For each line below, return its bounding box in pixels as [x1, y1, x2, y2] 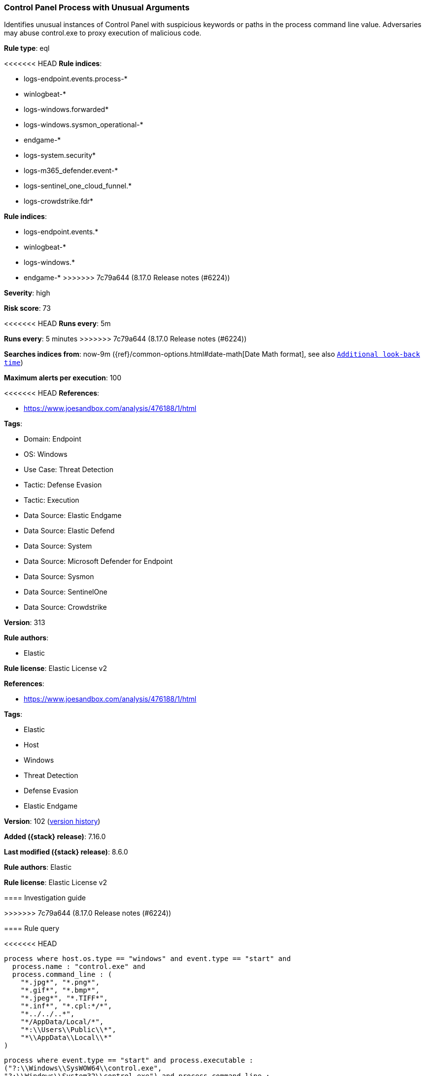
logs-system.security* [24, 151, 96, 160]
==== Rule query [4, 924, 60, 933]
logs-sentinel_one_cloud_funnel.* [24, 182, 132, 190]
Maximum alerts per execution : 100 [4, 373, 122, 382]
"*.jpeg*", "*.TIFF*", [20, 994, 108, 1002]
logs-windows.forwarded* [24, 105, 109, 114]
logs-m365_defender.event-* [24, 166, 118, 175]
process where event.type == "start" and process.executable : [4, 1056, 253, 1065]
